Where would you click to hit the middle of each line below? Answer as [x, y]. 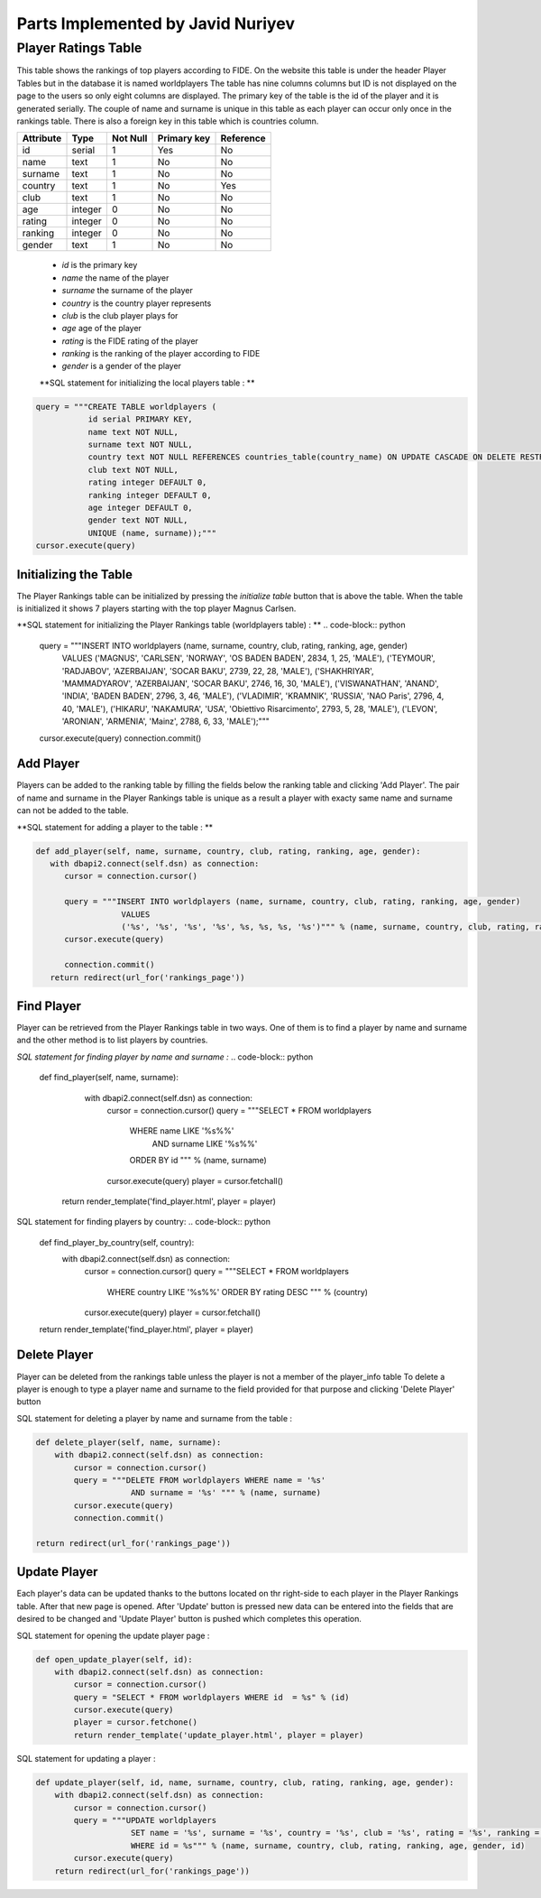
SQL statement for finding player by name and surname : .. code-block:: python [165, 1057]
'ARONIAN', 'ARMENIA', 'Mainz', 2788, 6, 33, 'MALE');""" [166, 721]
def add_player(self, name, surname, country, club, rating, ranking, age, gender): [228, 851]
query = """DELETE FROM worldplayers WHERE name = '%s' [200, 1480]
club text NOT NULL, [133, 470]
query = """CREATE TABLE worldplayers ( [126, 407]
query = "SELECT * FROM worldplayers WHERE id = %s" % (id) [211, 1697]
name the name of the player [115, 278]
